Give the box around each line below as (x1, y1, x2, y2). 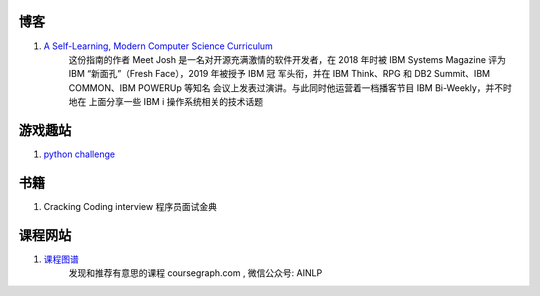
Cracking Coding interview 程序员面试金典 (43, 200, 217, 212)
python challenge (43, 148, 115, 160)
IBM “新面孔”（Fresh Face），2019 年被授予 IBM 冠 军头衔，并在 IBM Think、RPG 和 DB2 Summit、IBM (68, 68, 490, 80)
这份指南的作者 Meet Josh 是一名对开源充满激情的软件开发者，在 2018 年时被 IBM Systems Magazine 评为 (68, 53, 507, 65)
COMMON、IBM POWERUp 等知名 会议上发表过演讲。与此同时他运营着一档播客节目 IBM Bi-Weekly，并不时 (68, 81, 512, 94)
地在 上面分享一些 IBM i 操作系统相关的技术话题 (68, 96, 264, 108)
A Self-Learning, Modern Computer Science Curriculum (43, 40, 274, 52)
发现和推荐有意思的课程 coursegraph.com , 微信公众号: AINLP (68, 267, 323, 279)
